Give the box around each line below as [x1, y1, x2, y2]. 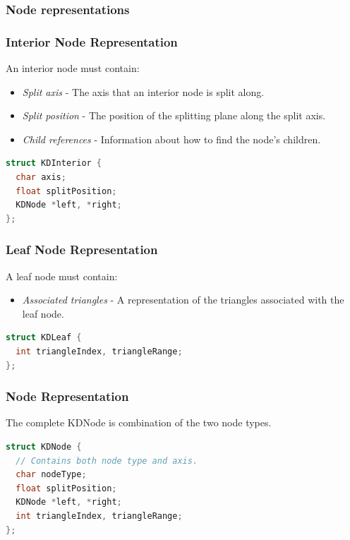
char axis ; [16, 172, 66, 183]
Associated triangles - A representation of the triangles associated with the [22, 292, 344, 307]
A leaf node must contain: [6, 268, 118, 283]
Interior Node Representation [6, 32, 178, 50]
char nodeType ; [16, 469, 87, 480]
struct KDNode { [6, 442, 82, 452]
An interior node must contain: [6, 61, 140, 76]
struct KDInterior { [6, 158, 102, 169]
